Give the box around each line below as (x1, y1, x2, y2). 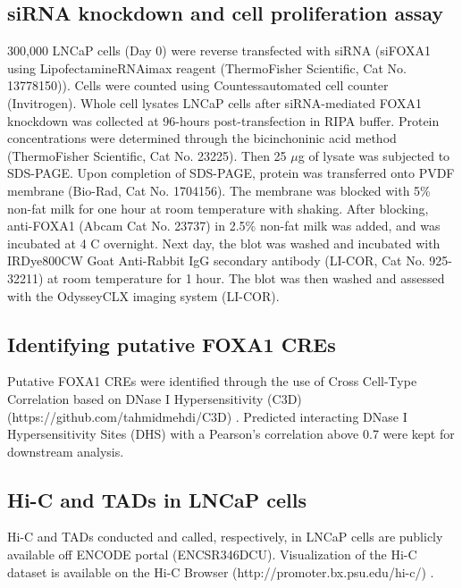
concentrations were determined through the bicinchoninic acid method (7, 129, 397, 147)
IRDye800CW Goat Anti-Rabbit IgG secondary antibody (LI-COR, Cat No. (7, 251, 425, 270)
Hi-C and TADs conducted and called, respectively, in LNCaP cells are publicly (7, 527, 443, 546)
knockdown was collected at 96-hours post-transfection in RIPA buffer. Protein (7, 111, 440, 130)
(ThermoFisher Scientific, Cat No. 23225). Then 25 (7, 146, 287, 164)
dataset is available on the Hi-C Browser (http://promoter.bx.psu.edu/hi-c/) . (7, 562, 434, 581)
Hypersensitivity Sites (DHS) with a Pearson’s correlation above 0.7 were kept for (7, 424, 455, 443)
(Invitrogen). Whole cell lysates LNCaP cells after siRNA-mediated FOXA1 (7, 93, 422, 112)
